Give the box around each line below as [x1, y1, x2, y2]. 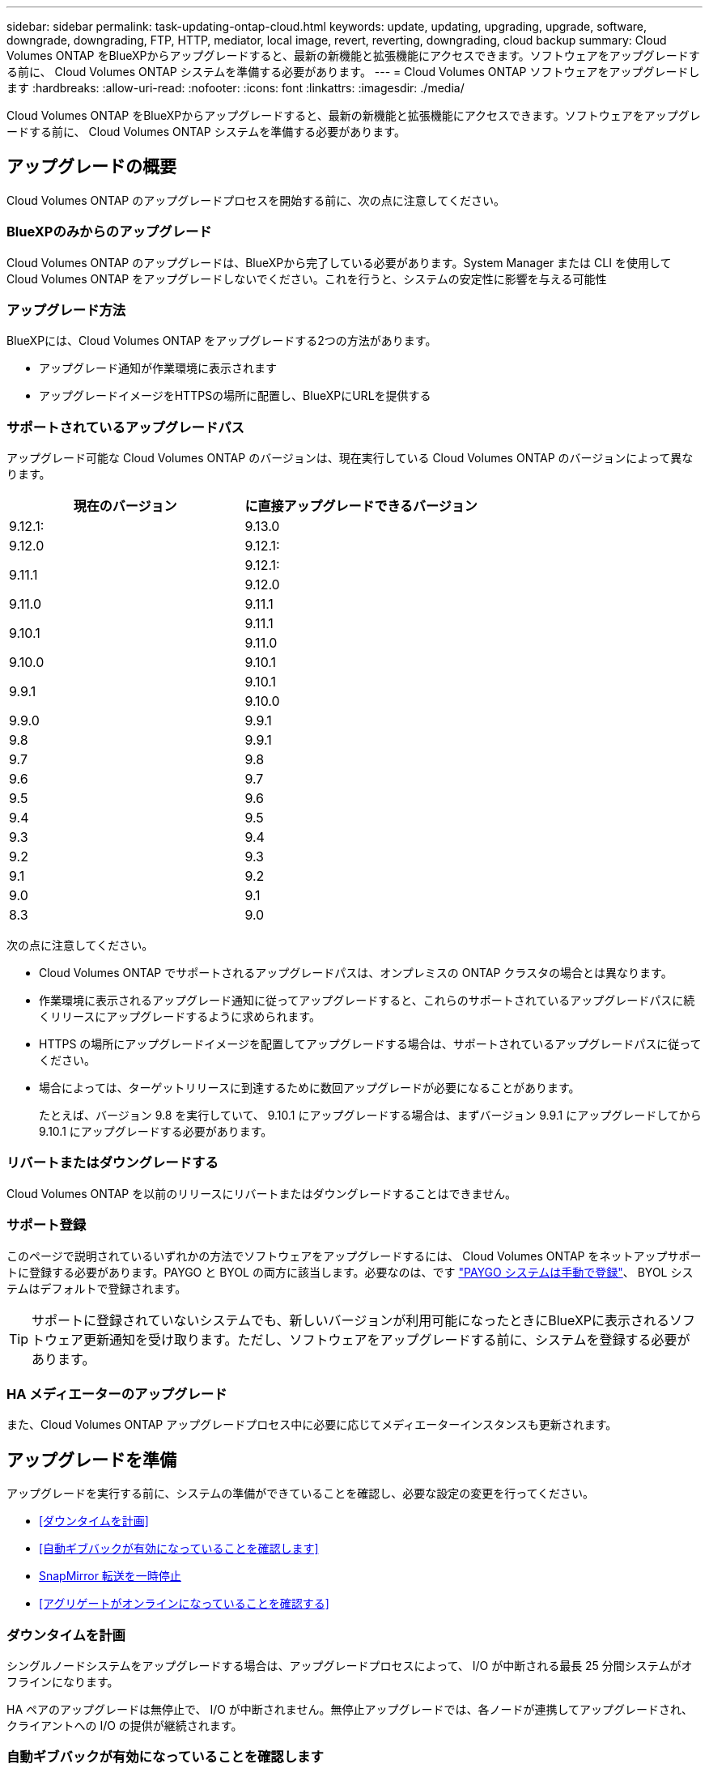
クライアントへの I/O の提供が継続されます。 [6, 1718, 243, 1732]
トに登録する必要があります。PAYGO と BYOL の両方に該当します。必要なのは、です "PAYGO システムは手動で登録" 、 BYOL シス [6, 1264, 694, 1279]
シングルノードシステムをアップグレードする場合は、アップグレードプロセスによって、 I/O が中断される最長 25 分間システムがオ [6, 1658, 693, 1672]
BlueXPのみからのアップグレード [6, 223, 212, 240]
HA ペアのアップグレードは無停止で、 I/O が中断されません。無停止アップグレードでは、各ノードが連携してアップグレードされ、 [6, 1702, 694, 1716]
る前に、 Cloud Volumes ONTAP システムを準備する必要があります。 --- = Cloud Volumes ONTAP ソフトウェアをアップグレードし [6, 65, 700, 79]
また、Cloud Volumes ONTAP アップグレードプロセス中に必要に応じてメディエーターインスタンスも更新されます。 [6, 1417, 618, 1432]
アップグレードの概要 [6, 156, 176, 177]
